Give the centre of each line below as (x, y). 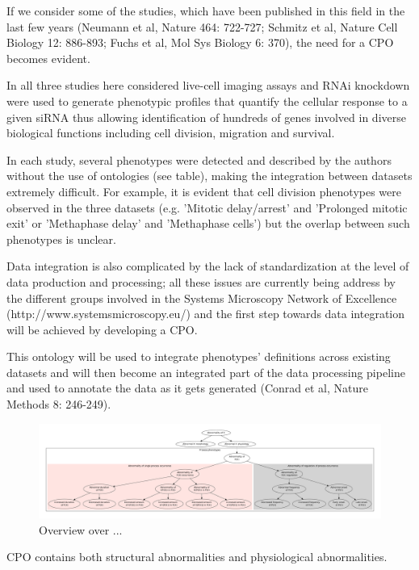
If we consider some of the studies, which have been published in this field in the (206, 10)
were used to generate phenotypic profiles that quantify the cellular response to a (207, 101)
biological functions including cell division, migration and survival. (171, 133)
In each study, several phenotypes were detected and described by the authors (199, 159)
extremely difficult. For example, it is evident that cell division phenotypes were (204, 191)
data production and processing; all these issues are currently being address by (201, 281)
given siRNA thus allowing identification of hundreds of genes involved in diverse (206, 117)
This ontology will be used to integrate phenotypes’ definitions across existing (199, 356)
